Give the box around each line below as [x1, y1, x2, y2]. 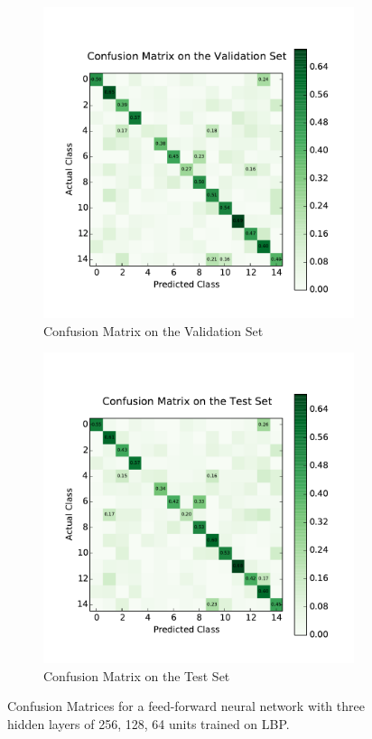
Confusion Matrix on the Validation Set [43, 321, 264, 340]
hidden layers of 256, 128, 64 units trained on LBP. [7, 714, 290, 733]
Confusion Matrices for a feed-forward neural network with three [7, 697, 365, 716]
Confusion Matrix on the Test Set [43, 666, 230, 685]
